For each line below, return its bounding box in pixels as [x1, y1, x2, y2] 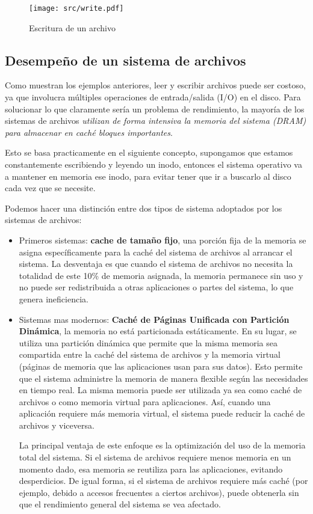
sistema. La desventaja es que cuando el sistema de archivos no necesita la [19, 257, 293, 270]
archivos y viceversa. [19, 418, 95, 431]
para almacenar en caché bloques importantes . [5, 126, 173, 138]
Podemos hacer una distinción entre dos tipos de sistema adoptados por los [5, 201, 282, 214]
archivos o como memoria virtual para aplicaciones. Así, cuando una [19, 395, 271, 408]
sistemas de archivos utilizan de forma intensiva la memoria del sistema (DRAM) [5, 114, 306, 127]
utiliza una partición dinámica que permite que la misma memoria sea [19, 336, 277, 349]
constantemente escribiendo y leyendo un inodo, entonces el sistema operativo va [5, 158, 302, 171]
